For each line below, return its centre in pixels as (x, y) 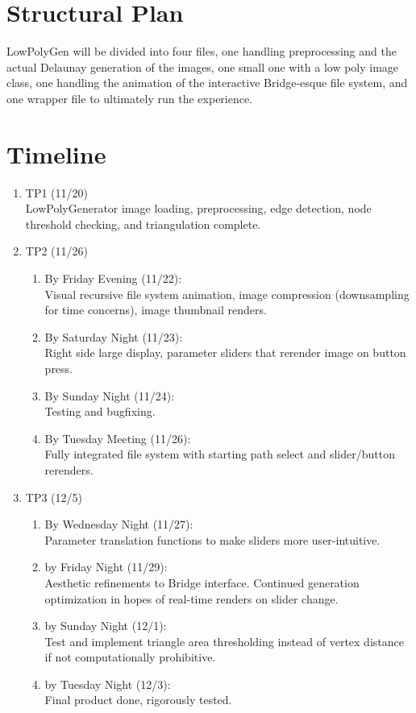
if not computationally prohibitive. (130, 657)
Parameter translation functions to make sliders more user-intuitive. (212, 539)
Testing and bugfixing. (100, 411)
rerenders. (69, 469)
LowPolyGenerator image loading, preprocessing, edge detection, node (198, 208)
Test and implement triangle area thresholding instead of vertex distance (224, 641)
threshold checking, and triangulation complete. (143, 224)
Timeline (56, 153)
